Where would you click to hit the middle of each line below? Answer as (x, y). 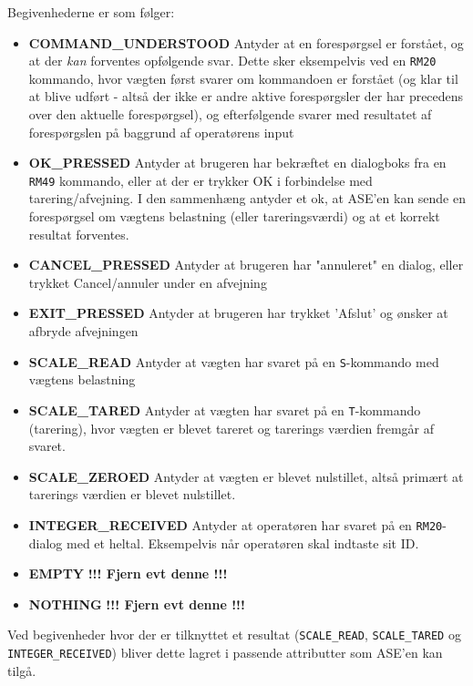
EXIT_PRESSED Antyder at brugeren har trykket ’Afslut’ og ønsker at (238, 313)
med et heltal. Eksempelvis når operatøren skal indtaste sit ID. (243, 543)
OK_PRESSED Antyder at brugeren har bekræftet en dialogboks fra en (237, 163)
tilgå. (22, 670)
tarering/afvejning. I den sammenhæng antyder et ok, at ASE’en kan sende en (247, 198)
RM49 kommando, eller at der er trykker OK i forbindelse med (201, 180)
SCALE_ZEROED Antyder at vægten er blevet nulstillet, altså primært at (246, 476)
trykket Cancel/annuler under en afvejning (148, 282)
